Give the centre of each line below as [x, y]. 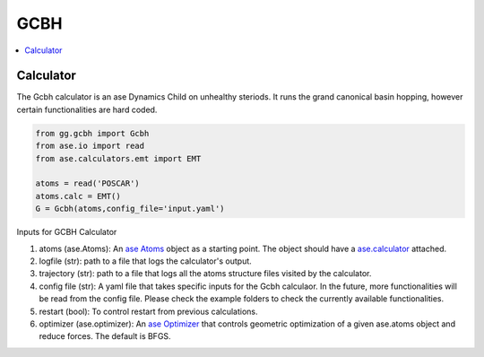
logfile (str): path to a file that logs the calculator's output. [146, 261]
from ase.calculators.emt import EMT [118, 158]
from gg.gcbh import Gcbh [92, 133]
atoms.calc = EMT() [78, 196]
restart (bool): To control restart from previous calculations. [148, 311]
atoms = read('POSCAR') [88, 183]
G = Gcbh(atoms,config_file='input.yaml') [130, 209]
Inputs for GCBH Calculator [67, 232]
